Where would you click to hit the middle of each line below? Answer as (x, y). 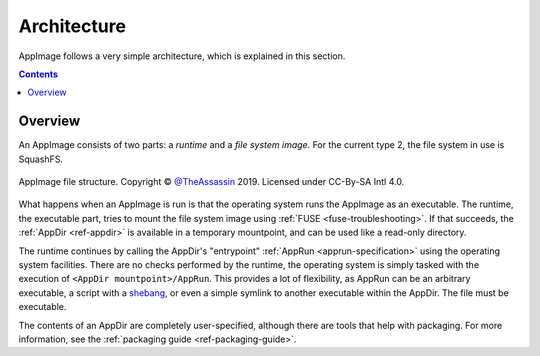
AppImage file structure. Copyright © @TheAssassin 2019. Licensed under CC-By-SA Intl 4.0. (211, 182)
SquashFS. (41, 159)
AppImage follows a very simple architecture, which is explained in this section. (182, 56)
